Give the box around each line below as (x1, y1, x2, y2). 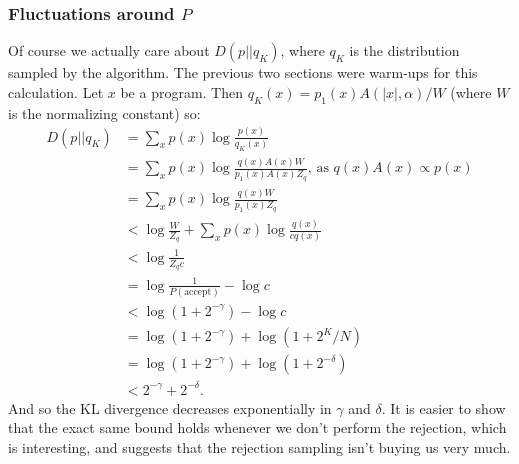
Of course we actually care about (8, 40, 210, 61)
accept (184, 286, 212, 297)
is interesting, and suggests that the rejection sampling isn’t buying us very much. (8, 436, 511, 457)
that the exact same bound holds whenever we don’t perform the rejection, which (8, 417, 507, 438)
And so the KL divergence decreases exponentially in (8, 397, 332, 418)
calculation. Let (8, 81, 104, 102)
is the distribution (349, 40, 460, 61)
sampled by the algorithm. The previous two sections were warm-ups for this (8, 62, 478, 83)
